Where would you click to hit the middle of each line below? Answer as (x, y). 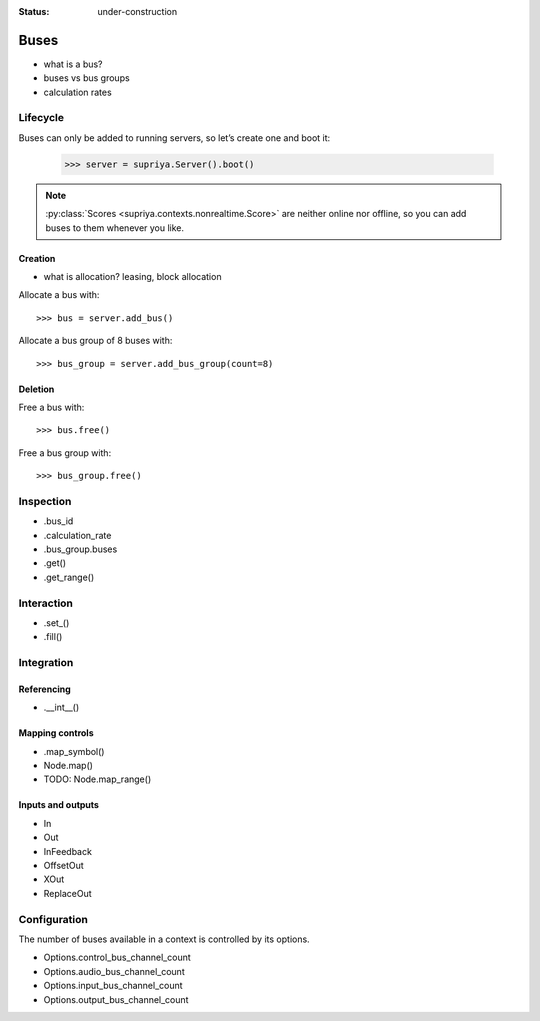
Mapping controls (56, 733)
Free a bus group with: (65, 452)
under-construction (137, 11)
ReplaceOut (67, 893)
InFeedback (67, 851)
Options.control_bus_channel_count (117, 957)
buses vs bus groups (86, 78)
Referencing (44, 689)
